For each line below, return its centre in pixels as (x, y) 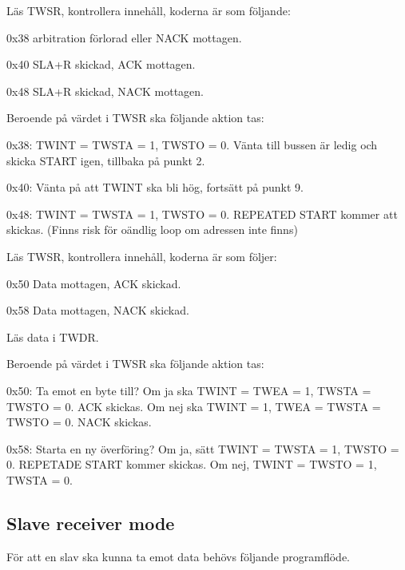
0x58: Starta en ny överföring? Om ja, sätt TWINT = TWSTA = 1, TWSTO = (203, 448)
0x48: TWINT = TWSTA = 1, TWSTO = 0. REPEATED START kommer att (202, 214)
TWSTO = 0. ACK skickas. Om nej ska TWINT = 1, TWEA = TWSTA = (194, 406)
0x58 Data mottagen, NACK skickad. (98, 310)
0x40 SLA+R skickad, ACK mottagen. (101, 64)
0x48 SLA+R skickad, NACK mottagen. (105, 91)
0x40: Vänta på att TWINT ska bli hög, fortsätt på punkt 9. (155, 187)
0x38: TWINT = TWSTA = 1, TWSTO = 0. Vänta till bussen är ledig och (192, 144)
